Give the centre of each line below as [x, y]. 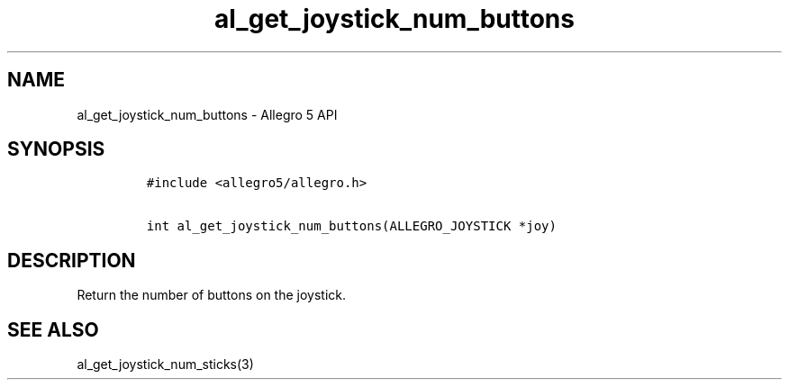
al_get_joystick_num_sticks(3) [165, 364]
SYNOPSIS [56, 149]
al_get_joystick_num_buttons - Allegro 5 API [207, 114]
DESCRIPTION [72, 260]
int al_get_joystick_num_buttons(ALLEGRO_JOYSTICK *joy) [351, 226]
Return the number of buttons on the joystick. [212, 295]
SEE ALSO [53, 329]
